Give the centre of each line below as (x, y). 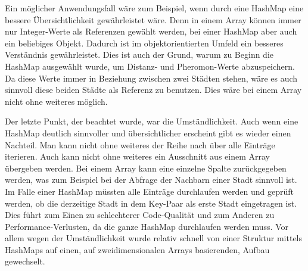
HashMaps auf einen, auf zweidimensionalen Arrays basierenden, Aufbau (137, 249)
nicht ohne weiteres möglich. (56, 101)
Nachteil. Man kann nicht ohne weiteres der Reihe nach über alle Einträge (140, 144)
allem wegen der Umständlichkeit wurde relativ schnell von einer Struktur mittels (154, 238)
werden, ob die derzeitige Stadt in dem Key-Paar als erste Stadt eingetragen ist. (151, 203)
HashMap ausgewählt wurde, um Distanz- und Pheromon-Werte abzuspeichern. (150, 66)
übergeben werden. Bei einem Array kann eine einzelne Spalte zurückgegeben (146, 168)
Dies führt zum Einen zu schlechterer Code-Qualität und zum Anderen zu (140, 215)
